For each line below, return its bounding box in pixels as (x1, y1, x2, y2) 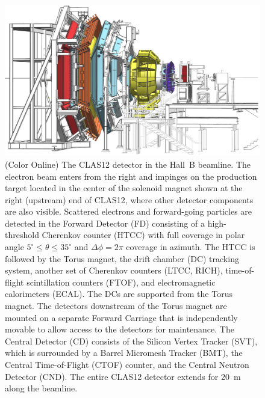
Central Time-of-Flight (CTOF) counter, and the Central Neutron (5, 358, 249, 371)
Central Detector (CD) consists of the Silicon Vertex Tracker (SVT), (5, 334, 258, 347)
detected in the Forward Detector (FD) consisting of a (5, 216, 205, 229)
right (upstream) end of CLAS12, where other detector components (5, 193, 254, 206)
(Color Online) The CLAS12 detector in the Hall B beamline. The (5, 158, 251, 170)
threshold (5, 228, 39, 241)
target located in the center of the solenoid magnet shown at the (5, 182, 243, 194)
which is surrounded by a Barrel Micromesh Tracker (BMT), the (5, 346, 243, 359)
